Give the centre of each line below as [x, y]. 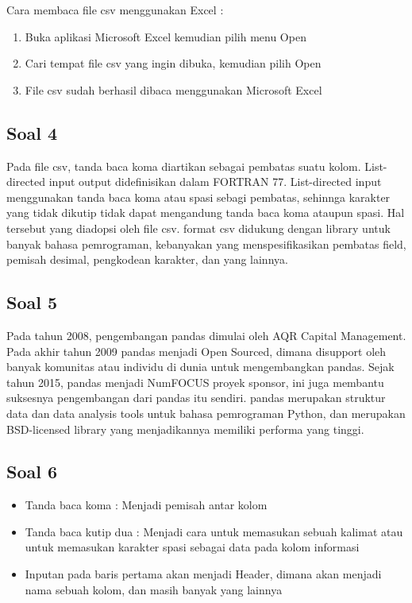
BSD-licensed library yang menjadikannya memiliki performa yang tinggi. [185, 429]
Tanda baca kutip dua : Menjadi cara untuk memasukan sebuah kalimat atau [214, 531]
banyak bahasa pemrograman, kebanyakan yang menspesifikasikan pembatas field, [206, 244]
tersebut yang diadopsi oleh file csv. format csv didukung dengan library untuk [198, 228]
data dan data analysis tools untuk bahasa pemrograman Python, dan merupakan [206, 413]
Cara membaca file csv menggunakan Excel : [115, 10]
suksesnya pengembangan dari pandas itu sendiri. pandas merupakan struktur [196, 398]
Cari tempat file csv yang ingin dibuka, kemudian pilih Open [173, 63]
